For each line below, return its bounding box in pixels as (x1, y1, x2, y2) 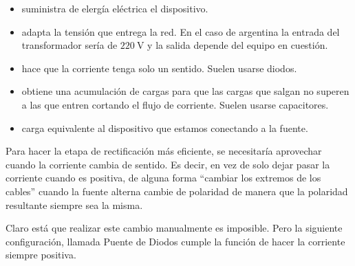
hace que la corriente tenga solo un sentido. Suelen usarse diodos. (21, 60, 297, 75)
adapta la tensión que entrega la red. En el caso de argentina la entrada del (21, 24, 340, 38)
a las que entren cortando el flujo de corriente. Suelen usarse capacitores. (21, 97, 329, 111)
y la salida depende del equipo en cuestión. (147, 38, 328, 52)
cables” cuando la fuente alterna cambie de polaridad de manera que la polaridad (6, 184, 348, 198)
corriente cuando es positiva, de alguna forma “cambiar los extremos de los (6, 170, 321, 185)
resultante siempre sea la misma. (6, 197, 143, 212)
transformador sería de (21, 38, 118, 52)
